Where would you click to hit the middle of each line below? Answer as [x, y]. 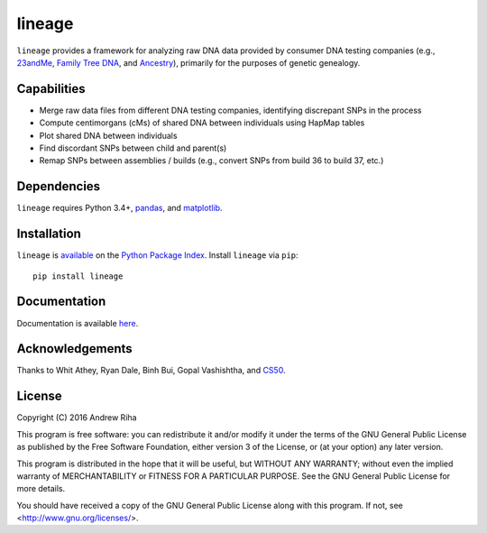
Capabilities [51, 89]
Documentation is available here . [78, 323]
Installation [49, 234]
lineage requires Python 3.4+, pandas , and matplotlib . [119, 208]
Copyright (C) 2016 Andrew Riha [77, 418]
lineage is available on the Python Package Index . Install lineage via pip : [157, 255]
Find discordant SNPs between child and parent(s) [133, 148]
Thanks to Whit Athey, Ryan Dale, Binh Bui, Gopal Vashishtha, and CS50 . [151, 371]
